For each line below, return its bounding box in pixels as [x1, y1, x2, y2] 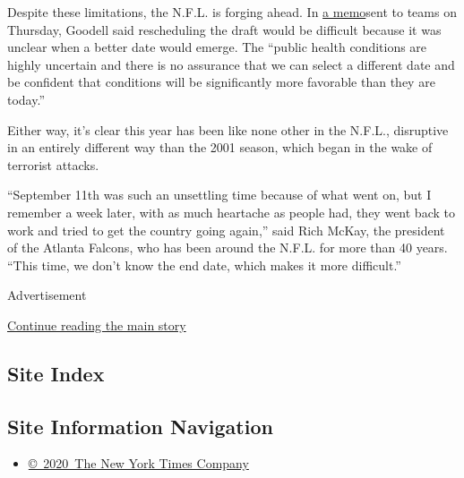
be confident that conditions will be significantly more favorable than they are [7, 73, 435, 91]
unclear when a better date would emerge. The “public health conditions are [7, 38, 427, 56]
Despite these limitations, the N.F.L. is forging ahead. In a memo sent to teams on [7, 3, 457, 21]
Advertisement [7, 286, 87, 304]
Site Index [7, 359, 105, 387]
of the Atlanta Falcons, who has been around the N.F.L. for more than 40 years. [7, 238, 448, 257]
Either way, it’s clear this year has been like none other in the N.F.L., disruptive [7, 120, 449, 139]
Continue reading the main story [7, 315, 186, 334]
